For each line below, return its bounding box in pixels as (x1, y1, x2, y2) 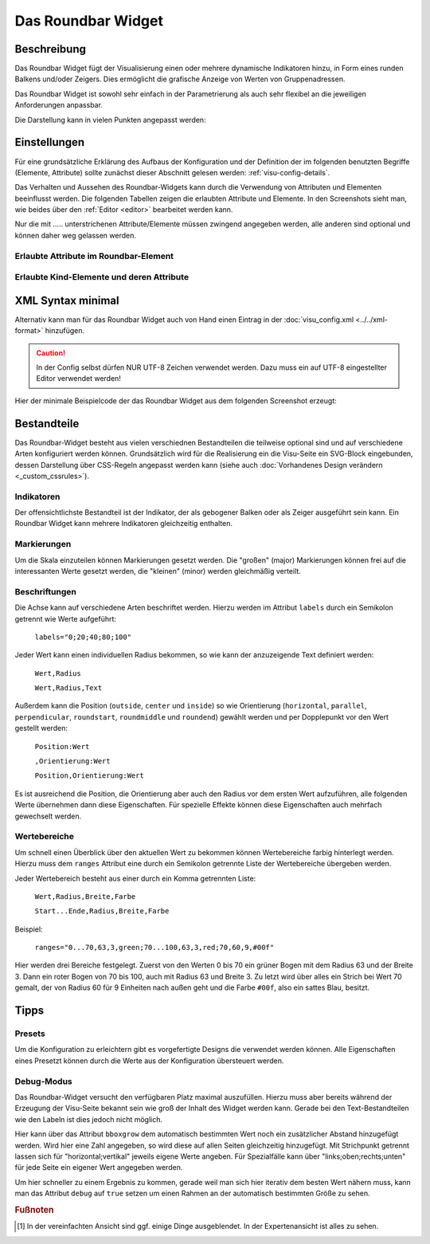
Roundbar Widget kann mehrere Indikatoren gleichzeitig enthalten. (14, 519, 233, 528)
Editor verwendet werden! (36, 374, 121, 383)
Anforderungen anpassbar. (14, 100, 104, 110)
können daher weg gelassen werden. (14, 230, 137, 240)
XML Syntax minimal (14, 293, 119, 307)
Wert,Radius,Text (34, 684, 103, 693)
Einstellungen (14, 135, 85, 149)
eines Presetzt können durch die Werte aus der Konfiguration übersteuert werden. (14, 1056, 284, 1065)
